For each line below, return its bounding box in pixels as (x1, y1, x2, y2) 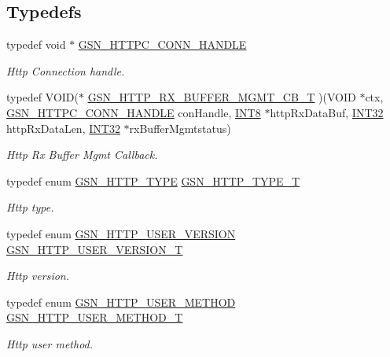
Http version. (6, 267, 69, 284)
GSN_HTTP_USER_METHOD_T (6, 309, 183, 326)
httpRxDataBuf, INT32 (270, 104, 384, 120)
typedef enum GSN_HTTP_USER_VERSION (6, 225, 236, 241)
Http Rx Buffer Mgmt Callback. (6, 146, 158, 163)
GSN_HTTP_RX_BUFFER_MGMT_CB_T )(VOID (87, 89, 356, 105)
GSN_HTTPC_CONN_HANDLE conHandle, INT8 (6, 104, 261, 120)
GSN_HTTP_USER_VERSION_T (6, 241, 183, 257)
